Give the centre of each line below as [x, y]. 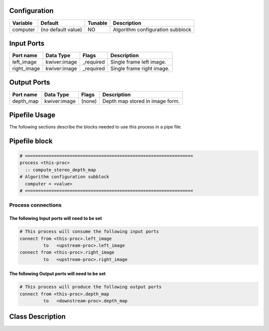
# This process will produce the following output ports [91, 287]
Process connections [35, 205]
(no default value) [61, 29]
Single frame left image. [138, 62]
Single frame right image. [140, 69]
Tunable [97, 23]
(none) [89, 101]
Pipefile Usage [32, 115]
